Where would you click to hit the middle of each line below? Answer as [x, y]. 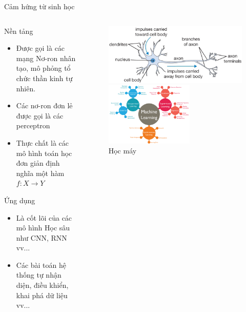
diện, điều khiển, [42, 285]
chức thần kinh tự [44, 78]
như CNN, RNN [42, 237]
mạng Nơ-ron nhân [46, 58]
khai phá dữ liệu [42, 295]
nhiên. [26, 88]
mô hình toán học [44, 153]
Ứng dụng [20, 200]
